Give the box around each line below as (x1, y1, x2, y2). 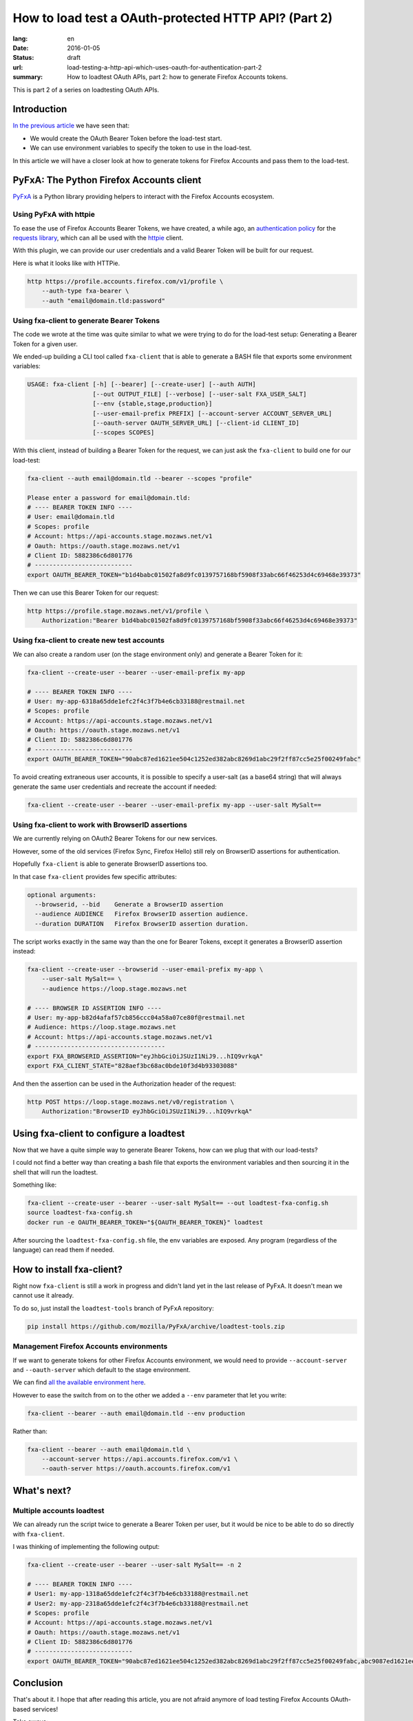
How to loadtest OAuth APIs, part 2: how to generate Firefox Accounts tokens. (67, 73, 288, 81)
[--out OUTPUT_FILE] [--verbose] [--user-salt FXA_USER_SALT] (92, 390, 307, 398)
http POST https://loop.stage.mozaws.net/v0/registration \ (27, 1098, 235, 1106)
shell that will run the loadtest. (12, 1168, 98, 1176)
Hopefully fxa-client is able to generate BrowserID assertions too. (12, 860, 208, 868)
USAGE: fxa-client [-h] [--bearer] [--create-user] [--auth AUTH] (27, 381, 256, 388)
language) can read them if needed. (12, 1246, 115, 1254)
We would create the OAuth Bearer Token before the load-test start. (30, 134, 222, 142)
